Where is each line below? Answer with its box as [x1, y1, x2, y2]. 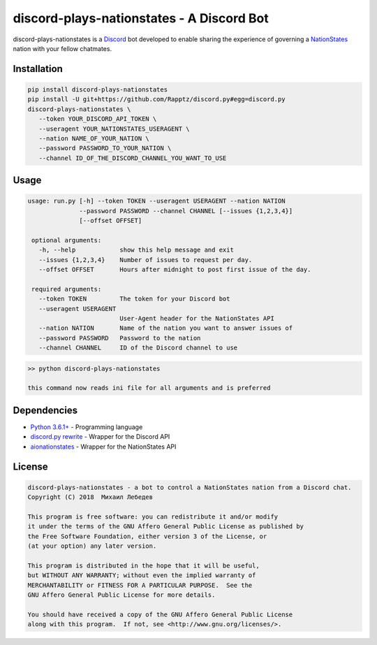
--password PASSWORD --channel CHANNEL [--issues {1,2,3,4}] [79, 207, 293, 215]
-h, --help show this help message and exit [38, 246, 234, 254]
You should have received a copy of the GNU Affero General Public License [27, 610, 293, 618]
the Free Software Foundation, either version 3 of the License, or [27, 532, 267, 540]
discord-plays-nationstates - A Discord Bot [13, 10, 269, 26]
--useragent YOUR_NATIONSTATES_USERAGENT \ [38, 124, 190, 133]
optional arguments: [31, 236, 102, 244]
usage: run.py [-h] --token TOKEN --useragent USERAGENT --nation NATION [27, 197, 286, 205]
